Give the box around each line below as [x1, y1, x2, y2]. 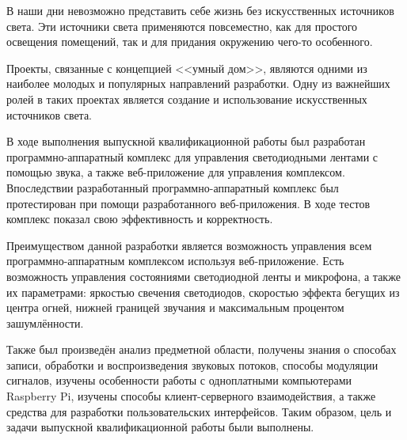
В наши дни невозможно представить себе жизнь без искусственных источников [6, 2, 394, 18]
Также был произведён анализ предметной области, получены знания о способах [6, 341, 397, 358]
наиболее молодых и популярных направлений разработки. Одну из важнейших [6, 75, 390, 92]
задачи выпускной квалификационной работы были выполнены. [6, 419, 314, 435]
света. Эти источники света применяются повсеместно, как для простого [6, 17, 358, 34]
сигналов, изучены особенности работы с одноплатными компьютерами [6, 372, 352, 389]
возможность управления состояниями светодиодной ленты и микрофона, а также [6, 267, 401, 284]
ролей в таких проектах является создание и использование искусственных [6, 90, 367, 107]
